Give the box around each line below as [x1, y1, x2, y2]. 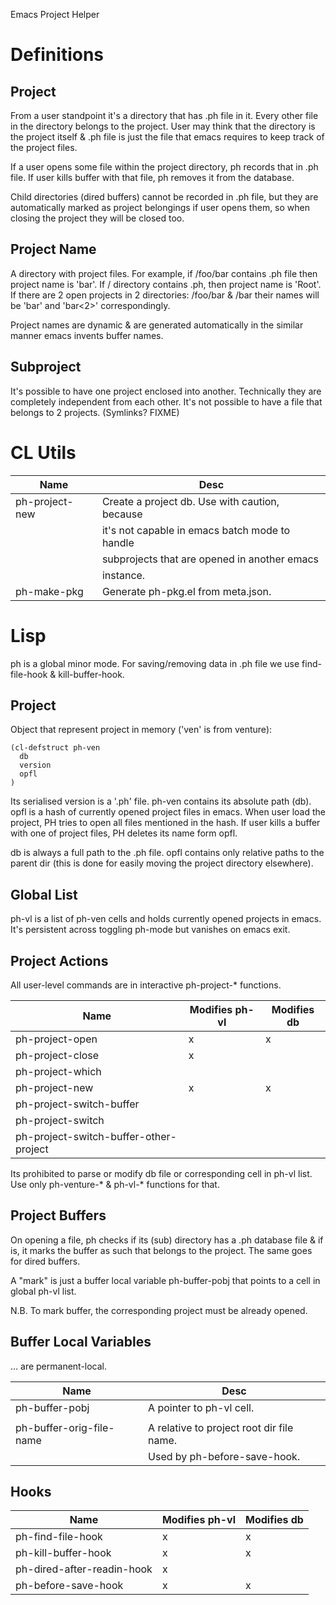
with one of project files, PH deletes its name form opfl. [10, 827, 238, 839]
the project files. [10, 142, 78, 153]
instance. [101, 568, 146, 582]
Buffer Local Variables [10, 1334, 152, 1351]
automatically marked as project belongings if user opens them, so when [10, 202, 311, 213]
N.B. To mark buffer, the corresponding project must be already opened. [10, 1304, 308, 1316]
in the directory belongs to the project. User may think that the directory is [10, 120, 316, 132]
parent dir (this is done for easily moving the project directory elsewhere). [10, 857, 314, 869]
